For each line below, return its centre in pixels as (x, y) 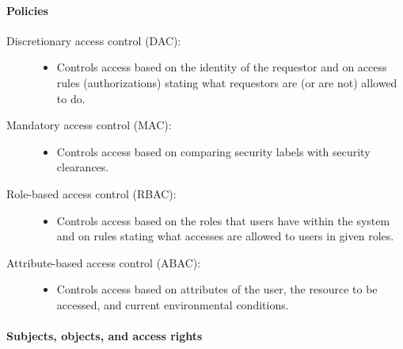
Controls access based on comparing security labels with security (213, 151)
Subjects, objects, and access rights (105, 336)
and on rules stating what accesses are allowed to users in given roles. (225, 236)
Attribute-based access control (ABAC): (104, 262)
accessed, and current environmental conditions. (173, 304)
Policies (27, 10)
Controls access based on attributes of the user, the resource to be (217, 289)
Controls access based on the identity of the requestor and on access (222, 67)
